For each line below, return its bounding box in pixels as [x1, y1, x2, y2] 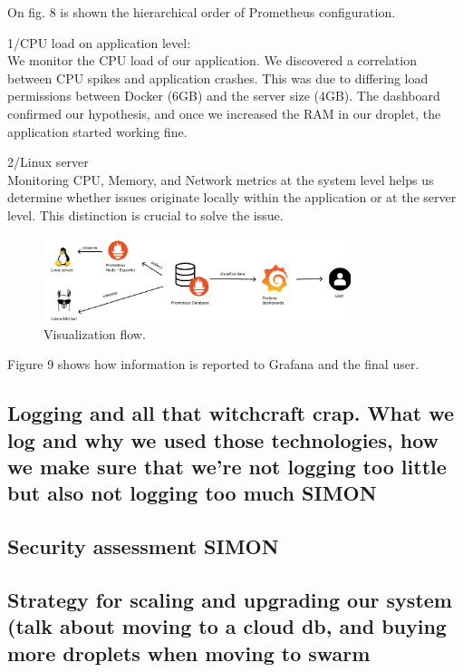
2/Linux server [7, 152, 89, 171]
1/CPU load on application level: [7, 33, 191, 52]
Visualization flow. [43, 324, 146, 343]
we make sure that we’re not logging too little [7, 452, 447, 480]
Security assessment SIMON [7, 532, 279, 560]
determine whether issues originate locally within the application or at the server [7, 188, 457, 207]
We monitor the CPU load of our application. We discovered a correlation [7, 51, 417, 70]
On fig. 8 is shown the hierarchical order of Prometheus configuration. [7, 3, 396, 21]
